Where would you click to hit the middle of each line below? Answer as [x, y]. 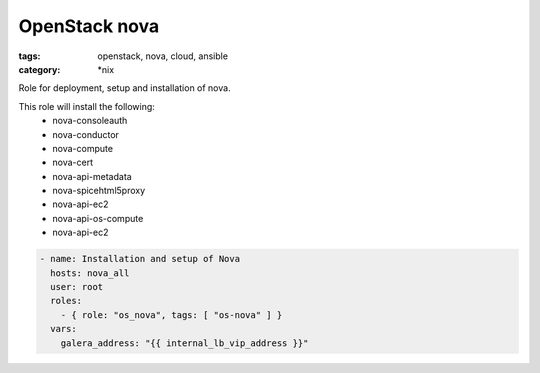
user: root [77, 286]
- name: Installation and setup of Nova [139, 259]
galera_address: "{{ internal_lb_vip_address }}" [184, 343]
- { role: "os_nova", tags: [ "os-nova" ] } [171, 314]
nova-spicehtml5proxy [99, 191]
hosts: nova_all [90, 273]
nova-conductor [86, 134]
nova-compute [83, 148]
